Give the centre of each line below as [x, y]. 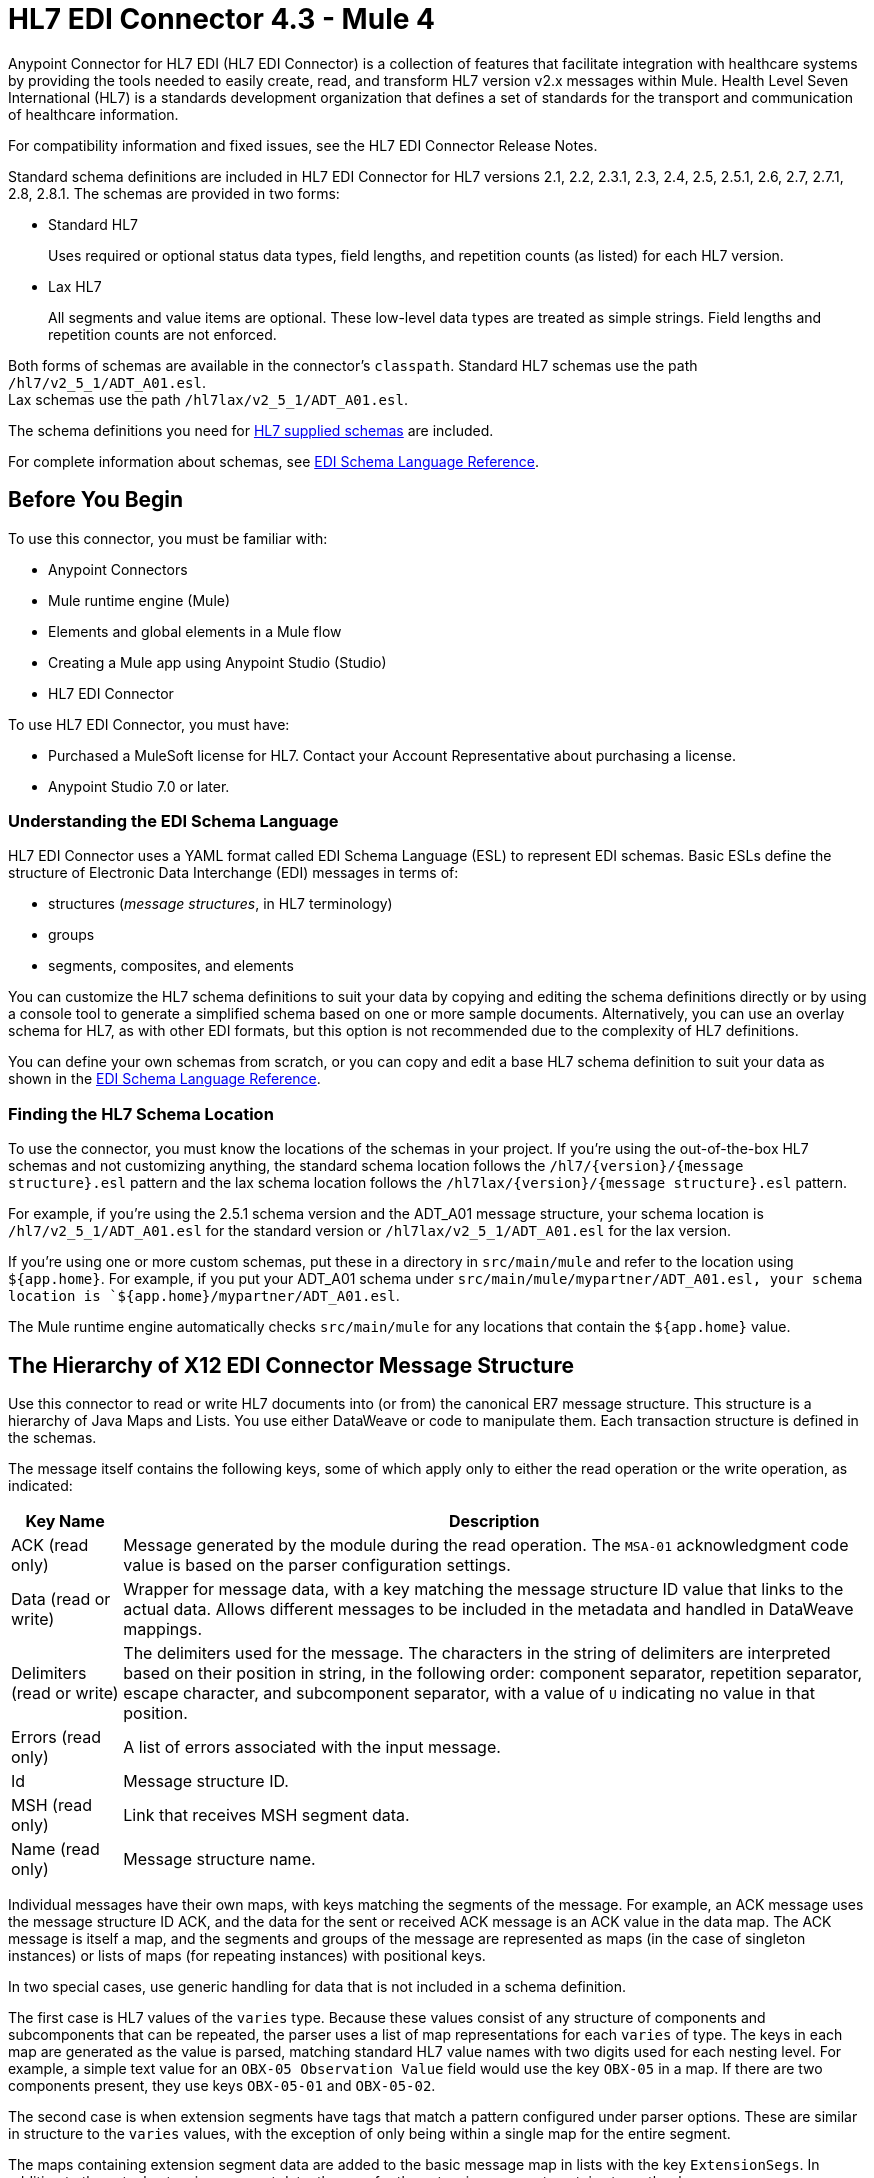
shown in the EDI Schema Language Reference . [164, 1079]
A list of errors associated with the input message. [312, 1746]
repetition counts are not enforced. [162, 334]
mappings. [163, 1628]
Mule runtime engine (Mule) [139, 600]
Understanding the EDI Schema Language [173, 820]
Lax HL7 [75, 286]
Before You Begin [96, 500]
